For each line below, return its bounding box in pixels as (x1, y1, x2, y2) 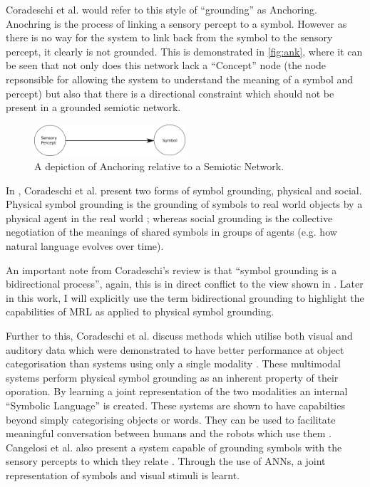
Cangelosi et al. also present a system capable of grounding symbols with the (6, 439, 342, 454)
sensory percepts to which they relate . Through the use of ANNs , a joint (6, 454, 326, 468)
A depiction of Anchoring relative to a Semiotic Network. (34, 159, 284, 174)
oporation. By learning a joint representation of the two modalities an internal (6, 384, 348, 399)
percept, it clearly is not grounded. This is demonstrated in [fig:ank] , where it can (6, 43, 363, 58)
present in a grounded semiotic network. (6, 100, 181, 115)
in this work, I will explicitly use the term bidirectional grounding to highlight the (6, 290, 364, 305)
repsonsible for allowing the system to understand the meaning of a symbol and (6, 71, 354, 86)
